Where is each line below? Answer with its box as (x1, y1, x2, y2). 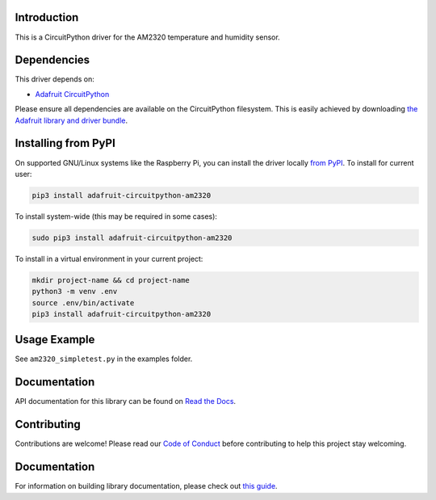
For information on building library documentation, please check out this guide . (15, 481, 278, 491)
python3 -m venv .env (31, 287, 118, 296)
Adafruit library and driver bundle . (15, 116, 128, 125)
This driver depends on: (15, 74, 94, 84)
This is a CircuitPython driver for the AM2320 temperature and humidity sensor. (15, 32, 280, 42)
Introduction (15, 11, 79, 24)
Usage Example (15, 333, 95, 347)
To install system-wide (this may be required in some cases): (15, 211, 218, 221)
